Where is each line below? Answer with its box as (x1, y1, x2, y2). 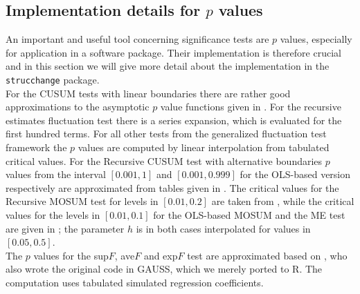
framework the (6, 140, 67, 155)
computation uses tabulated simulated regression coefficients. (6, 275, 264, 289)
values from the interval (6, 167, 106, 182)
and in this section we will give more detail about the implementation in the (6, 59, 330, 73)
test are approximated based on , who (187, 248, 348, 262)
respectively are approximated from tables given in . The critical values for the (6, 180, 339, 195)
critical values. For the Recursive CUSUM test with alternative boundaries (6, 153, 323, 168)
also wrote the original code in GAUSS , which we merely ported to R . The (6, 262, 323, 276)
